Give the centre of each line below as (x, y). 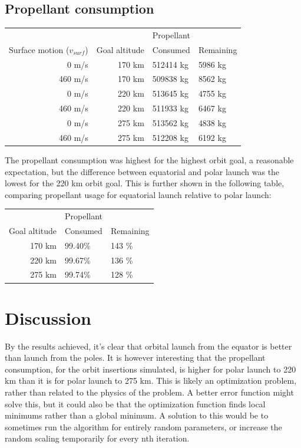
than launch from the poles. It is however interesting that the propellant (135, 358)
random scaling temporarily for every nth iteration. (97, 438)
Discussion (48, 317)
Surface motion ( (39, 49)
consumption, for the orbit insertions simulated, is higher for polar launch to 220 (150, 369)
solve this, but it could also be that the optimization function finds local (135, 403)
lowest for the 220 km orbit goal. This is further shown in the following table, (145, 183)
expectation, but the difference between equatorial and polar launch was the (142, 171)
